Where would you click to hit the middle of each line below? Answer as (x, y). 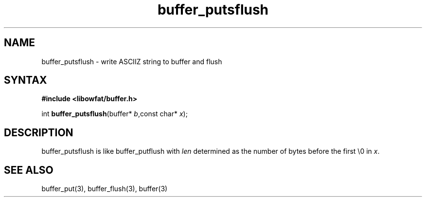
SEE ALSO (29, 170)
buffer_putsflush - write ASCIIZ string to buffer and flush (132, 61)
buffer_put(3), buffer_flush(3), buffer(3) (105, 189)
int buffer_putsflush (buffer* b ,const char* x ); (115, 114)
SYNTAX (26, 80)
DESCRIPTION (39, 132)
